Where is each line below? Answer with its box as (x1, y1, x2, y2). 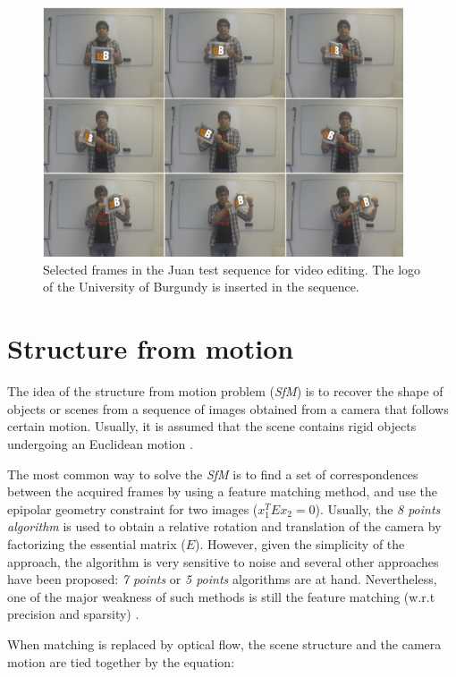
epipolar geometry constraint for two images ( (7, 499, 258, 518)
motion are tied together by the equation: (7, 652, 235, 671)
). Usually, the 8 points (315, 499, 441, 518)
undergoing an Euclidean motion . (7, 434, 193, 453)
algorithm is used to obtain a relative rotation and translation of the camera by (7, 517, 442, 536)
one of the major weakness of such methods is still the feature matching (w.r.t (7, 587, 435, 605)
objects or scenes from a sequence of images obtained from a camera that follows (7, 399, 449, 418)
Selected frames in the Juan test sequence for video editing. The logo (43, 259, 421, 278)
